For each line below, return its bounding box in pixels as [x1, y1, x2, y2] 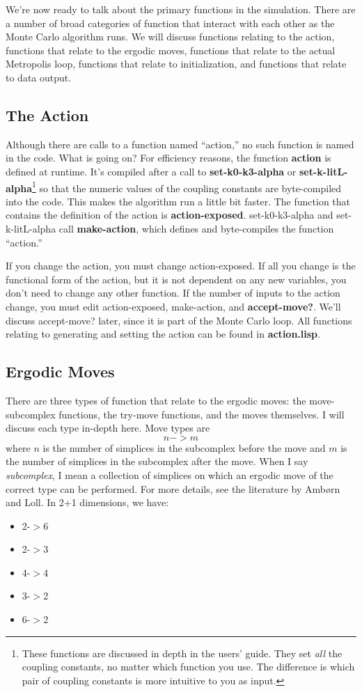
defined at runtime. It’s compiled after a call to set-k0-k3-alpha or [6, 164, 297, 178]
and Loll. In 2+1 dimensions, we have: [6, 495, 169, 510]
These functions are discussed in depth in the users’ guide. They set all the [22, 645, 343, 660]
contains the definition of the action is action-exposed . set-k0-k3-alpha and [6, 207, 333, 222]
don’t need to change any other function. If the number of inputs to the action [6, 285, 340, 300]
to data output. [6, 70, 72, 84]
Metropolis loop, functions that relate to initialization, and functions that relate [6, 56, 347, 71]
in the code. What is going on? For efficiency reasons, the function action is [6, 150, 331, 165]
